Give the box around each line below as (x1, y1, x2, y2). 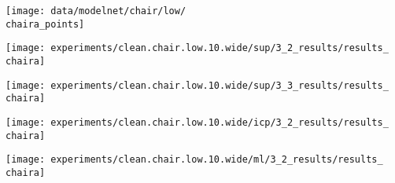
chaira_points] (6, 18, 85, 30)
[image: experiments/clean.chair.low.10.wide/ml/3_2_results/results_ (6, 154, 383, 166)
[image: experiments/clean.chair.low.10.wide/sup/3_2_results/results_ (6, 42, 389, 54)
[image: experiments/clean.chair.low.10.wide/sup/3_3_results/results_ (6, 79, 389, 91)
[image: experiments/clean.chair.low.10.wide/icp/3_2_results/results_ (6, 116, 389, 128)
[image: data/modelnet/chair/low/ (6, 5, 186, 16)
